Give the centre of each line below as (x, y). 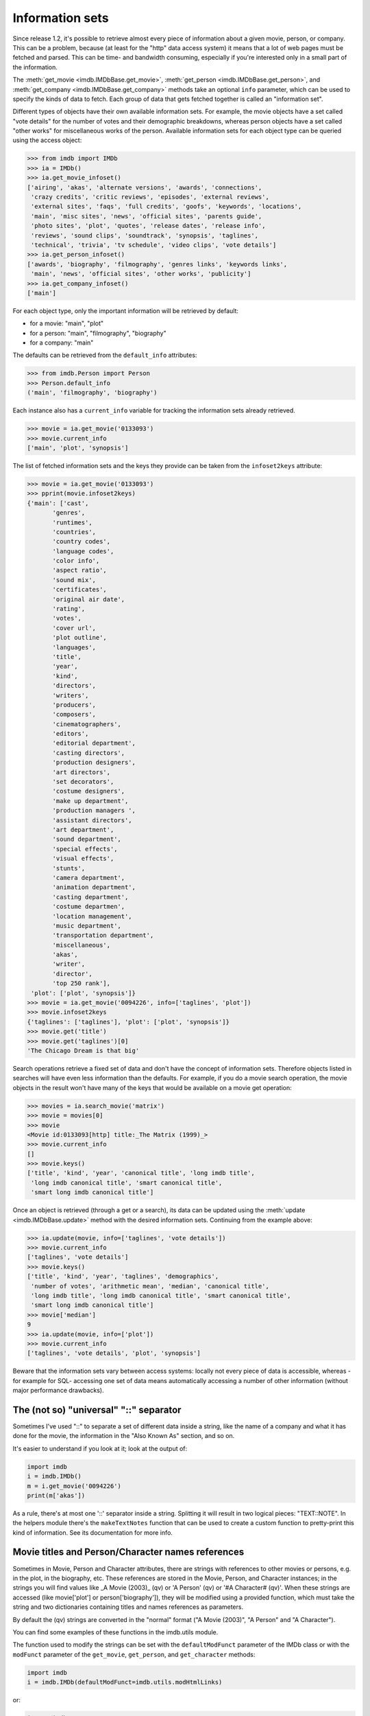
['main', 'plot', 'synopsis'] (78, 448)
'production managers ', (94, 811)
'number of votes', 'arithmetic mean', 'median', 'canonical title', (150, 1286)
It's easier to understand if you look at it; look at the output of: (100, 1448)
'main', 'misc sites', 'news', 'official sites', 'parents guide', (147, 216)
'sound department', (87, 839)
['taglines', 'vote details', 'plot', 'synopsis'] (114, 1353)
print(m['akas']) (56, 1495)
